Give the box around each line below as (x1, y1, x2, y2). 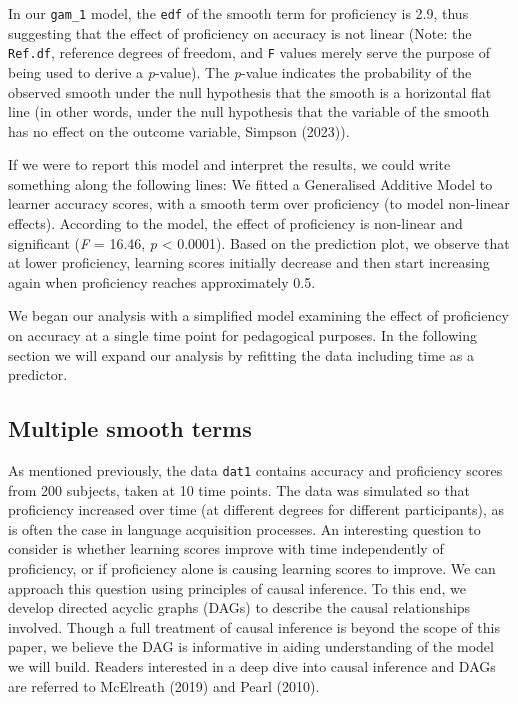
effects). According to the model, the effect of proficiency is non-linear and (8, 213, 463, 234)
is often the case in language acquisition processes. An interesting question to (8, 518, 481, 539)
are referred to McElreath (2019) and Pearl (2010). (8, 675, 320, 696)
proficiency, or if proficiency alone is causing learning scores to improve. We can (8, 558, 496, 579)
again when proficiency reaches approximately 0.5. (8, 271, 316, 292)
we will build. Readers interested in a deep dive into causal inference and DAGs (8, 656, 496, 677)
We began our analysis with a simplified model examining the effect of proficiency (8, 305, 509, 326)
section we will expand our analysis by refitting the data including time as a (8, 344, 474, 365)
